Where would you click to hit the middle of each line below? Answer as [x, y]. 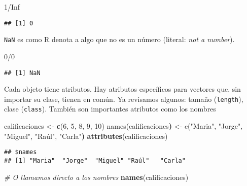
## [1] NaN [22, 73]
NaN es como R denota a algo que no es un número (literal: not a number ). [119, 39]
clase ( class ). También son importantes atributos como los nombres [110, 109]
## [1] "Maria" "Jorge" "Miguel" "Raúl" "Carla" [95, 160]
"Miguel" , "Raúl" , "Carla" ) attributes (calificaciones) [86, 136]
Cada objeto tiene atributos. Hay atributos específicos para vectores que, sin [122, 89]
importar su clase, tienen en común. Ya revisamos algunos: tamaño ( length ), [124, 99]
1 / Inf [12, 7]
